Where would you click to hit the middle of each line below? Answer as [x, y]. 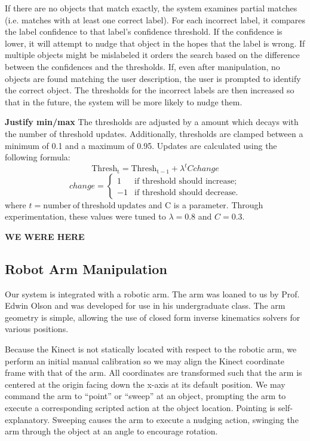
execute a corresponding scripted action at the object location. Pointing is [140, 407]
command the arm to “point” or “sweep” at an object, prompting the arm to [145, 396]
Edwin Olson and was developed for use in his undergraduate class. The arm [145, 305]
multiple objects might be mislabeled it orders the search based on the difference [152, 55]
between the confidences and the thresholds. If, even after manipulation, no [142, 66]
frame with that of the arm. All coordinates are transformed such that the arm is [154, 372]
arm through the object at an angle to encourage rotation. [111, 431]
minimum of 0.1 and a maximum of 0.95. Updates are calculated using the [141, 145]
